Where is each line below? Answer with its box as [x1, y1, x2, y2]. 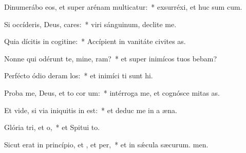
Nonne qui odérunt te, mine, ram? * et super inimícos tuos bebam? [4, 53, 217, 63]
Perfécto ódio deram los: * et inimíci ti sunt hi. [4, 70, 153, 81]
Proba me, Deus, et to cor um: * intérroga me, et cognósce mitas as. [4, 87, 220, 98]
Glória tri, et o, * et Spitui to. [4, 122, 100, 133]
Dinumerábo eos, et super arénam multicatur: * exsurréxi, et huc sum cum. [4, 2, 242, 12]
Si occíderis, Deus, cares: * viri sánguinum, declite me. [4, 18, 177, 29]
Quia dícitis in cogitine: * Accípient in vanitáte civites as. [4, 36, 186, 47]
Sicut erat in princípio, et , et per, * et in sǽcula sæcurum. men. [4, 139, 209, 149]
